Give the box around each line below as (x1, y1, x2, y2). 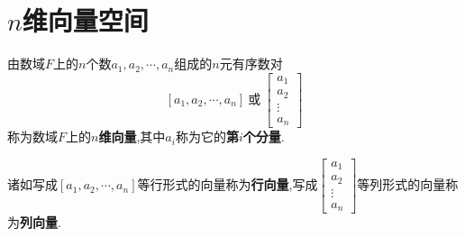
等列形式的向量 (357, 175, 446, 194)
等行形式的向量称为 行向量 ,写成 (137, 175, 318, 194)
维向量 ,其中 (98, 127, 166, 146)
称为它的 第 (175, 127, 239, 146)
